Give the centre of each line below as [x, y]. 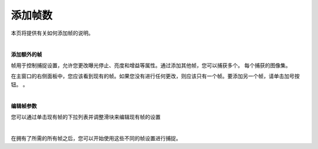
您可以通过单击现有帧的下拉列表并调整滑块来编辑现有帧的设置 [86, 117]
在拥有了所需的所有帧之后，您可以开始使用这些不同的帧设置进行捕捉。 [96, 138]
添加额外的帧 [26, 54]
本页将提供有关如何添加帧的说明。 [52, 33]
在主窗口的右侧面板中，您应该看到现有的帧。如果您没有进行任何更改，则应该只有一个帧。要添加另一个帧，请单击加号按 [155, 76]
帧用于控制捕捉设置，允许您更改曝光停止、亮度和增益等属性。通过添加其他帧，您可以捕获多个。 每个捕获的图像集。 [151, 65]
